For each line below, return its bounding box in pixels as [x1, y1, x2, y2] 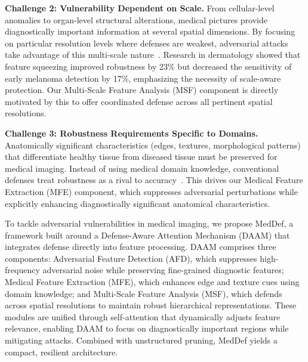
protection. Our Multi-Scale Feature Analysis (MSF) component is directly [5, 83, 279, 96]
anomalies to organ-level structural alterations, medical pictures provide [5, 13, 267, 26]
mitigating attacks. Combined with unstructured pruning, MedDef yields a [5, 334, 278, 346]
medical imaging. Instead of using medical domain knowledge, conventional [5, 162, 279, 174]
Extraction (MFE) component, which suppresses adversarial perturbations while [5, 185, 298, 197]
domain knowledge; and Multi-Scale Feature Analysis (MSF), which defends [5, 287, 282, 299]
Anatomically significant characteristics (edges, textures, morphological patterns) [5, 138, 301, 151]
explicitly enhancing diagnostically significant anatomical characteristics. [5, 197, 270, 209]
